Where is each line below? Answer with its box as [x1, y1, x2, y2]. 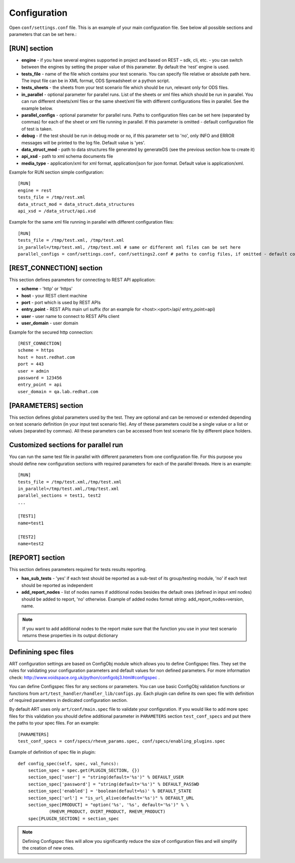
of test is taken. [21, 126, 53, 132]
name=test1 [18, 520, 44, 526]
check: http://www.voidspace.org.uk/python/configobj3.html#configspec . [9, 674, 160, 680]
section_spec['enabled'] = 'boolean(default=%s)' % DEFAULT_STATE [28, 788, 192, 794]
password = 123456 [18, 375, 62, 380]
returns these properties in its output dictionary [22, 633, 118, 638]
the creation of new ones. [22, 845, 75, 851]
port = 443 [18, 361, 44, 367]
